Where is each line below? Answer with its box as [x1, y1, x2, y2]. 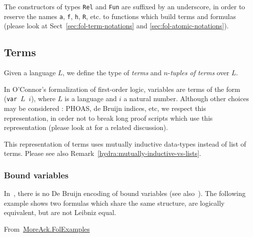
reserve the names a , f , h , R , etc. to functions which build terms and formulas [4, 11, 236, 21]
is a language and [64, 93, 117, 104]
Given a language [4, 67, 56, 78]
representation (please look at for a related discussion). [4, 122, 168, 132]
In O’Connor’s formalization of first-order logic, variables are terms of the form [4, 84, 240, 94]
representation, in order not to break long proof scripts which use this [4, 112, 213, 123]
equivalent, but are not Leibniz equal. [4, 207, 116, 217]
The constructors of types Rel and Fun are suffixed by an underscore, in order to [4, 1, 245, 11]
